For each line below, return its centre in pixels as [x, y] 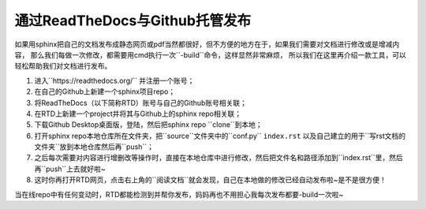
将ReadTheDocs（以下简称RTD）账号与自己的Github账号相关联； [141, 103]
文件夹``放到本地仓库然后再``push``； [94, 147]
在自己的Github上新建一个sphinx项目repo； [105, 91]
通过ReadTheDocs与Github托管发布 [133, 21]
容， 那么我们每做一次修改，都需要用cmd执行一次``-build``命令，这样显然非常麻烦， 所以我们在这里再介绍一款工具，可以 [210, 54]
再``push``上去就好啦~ [70, 169]
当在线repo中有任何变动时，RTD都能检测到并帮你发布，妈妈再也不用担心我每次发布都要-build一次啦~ [179, 194]
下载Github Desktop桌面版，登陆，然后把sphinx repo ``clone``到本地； [149, 125]
